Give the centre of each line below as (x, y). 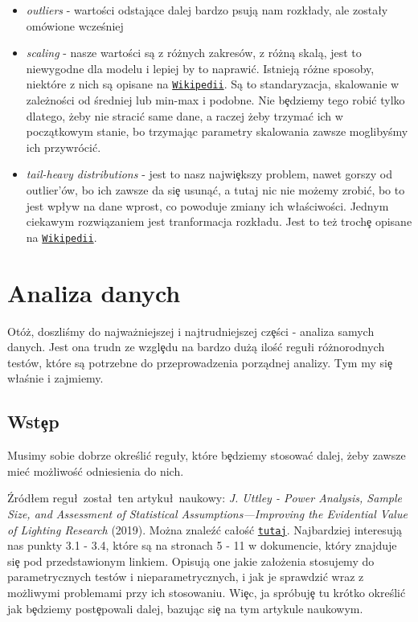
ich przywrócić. (64, 147)
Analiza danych (94, 292)
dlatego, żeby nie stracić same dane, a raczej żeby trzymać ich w (184, 115)
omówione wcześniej (75, 25)
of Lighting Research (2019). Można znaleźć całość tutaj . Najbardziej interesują (205, 529)
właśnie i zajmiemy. (55, 378)
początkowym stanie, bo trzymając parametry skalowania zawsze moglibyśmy (217, 131)
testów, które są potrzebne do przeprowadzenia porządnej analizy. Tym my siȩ (200, 362)
